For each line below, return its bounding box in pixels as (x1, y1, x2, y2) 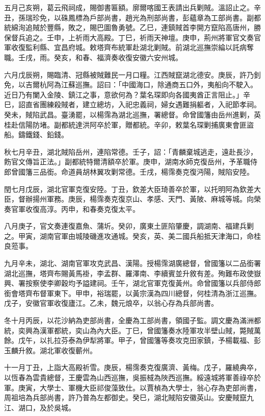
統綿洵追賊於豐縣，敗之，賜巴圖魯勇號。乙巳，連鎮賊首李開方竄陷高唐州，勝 (4, 22, 261, 33)
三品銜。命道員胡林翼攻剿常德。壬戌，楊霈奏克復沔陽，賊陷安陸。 (32, 166, 254, 177)
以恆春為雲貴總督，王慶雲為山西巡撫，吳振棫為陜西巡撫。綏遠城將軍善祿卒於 (4, 372, 261, 382)
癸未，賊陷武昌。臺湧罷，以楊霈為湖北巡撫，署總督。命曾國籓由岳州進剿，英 (4, 109, 261, 119)
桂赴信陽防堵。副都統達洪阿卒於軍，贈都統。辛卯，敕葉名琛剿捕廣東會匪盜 (4, 119, 254, 130)
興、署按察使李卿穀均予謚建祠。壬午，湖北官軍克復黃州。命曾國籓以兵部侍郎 (4, 278, 261, 288)
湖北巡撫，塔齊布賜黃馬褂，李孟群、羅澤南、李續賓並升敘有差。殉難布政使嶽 (4, 267, 261, 278)
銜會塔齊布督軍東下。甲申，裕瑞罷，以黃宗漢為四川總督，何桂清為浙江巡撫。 (4, 287, 261, 298)
